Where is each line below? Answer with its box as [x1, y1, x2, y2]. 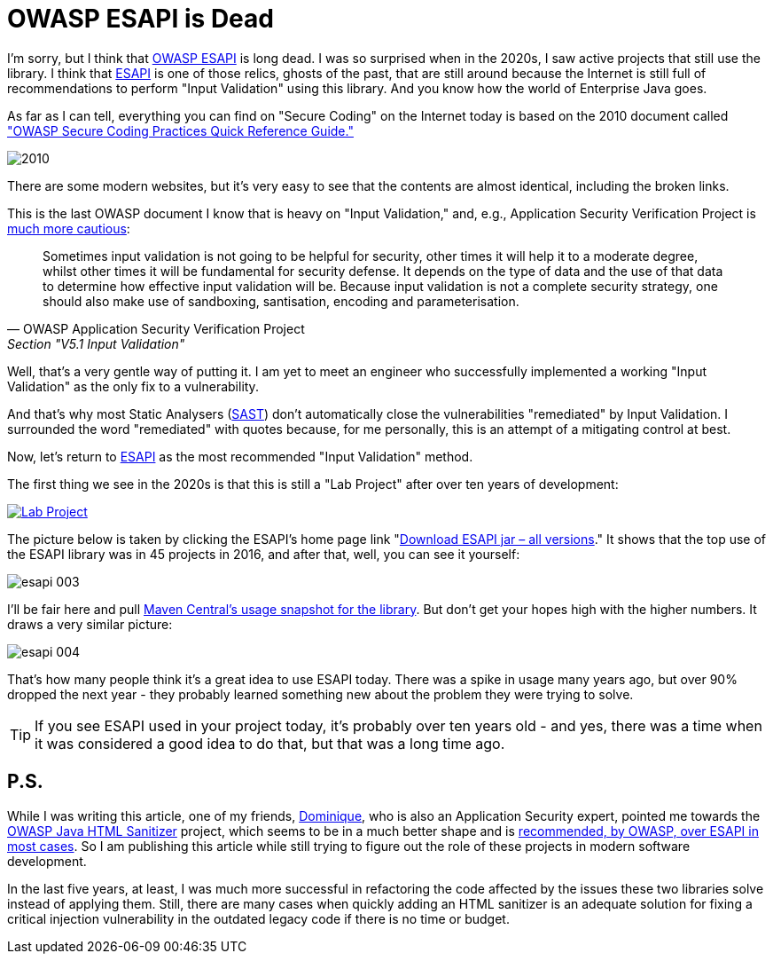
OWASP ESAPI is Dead [7, 4, 274, 34]
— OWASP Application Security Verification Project [7, 320, 305, 336]
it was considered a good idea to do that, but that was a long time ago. [35, 734, 505, 752]
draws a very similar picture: [7, 616, 173, 632]
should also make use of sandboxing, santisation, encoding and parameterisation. [43, 293, 519, 309]
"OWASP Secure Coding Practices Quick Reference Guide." [7, 122, 354, 138]
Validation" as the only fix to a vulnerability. [7, 378, 259, 394]
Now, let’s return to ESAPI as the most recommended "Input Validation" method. [7, 448, 473, 464]
